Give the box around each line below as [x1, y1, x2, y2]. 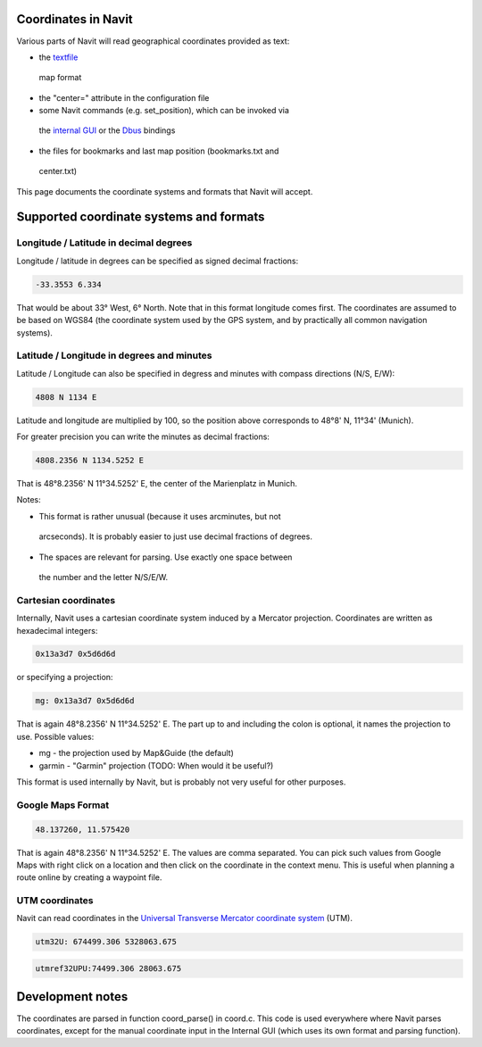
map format [38, 72, 82, 83]
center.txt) [38, 166, 78, 177]
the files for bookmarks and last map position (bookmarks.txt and [38, 145, 279, 156]
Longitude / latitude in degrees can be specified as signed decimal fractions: [16, 255, 299, 266]
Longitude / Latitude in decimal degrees [16, 237, 193, 249]
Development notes [16, 989, 129, 1004]
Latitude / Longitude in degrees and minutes [16, 349, 212, 361]
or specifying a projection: [16, 672, 113, 683]
